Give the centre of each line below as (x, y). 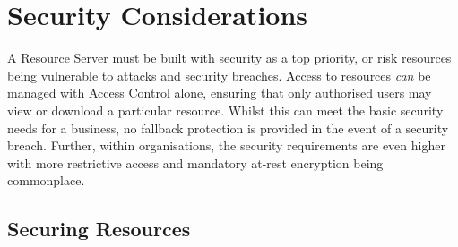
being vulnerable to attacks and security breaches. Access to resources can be (219, 75)
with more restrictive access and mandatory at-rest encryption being (195, 162)
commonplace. (46, 180)
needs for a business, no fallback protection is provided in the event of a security (228, 128)
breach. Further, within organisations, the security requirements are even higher (226, 145)
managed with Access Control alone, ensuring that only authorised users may (220, 93)
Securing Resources (99, 229)
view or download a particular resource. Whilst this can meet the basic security (225, 110)
